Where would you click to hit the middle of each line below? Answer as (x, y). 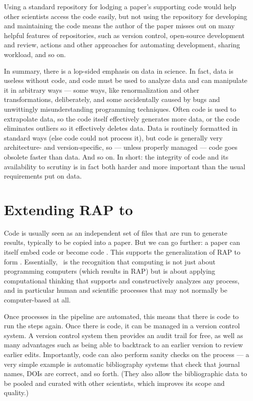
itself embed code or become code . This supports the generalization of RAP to (122, 252)
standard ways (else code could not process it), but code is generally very (113, 137)
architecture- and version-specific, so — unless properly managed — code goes (121, 147)
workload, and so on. (35, 54)
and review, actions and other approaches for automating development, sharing (122, 45)
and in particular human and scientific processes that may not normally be (116, 290)
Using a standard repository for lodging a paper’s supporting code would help (120, 6)
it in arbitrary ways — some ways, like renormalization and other (102, 90)
